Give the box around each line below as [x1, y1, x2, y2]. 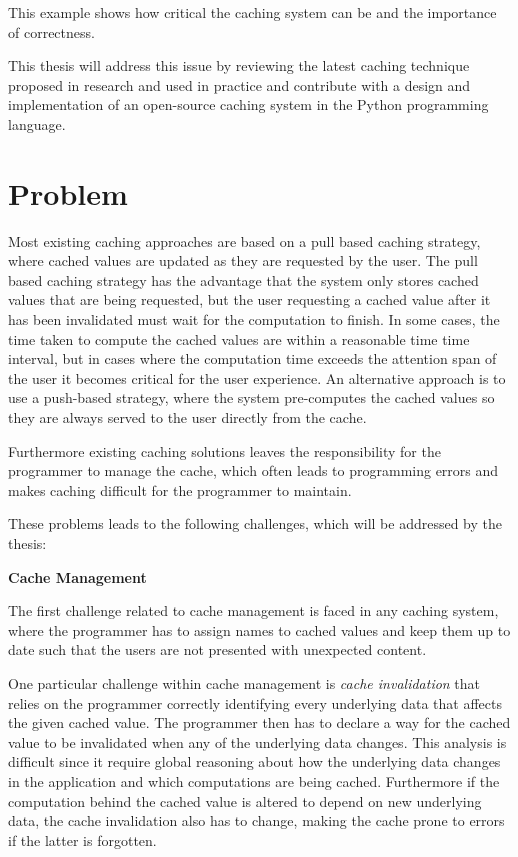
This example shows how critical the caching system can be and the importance [8, 2, 497, 22]
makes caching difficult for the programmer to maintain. [8, 479, 352, 500]
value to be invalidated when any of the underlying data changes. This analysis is [8, 731, 507, 752]
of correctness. [8, 21, 95, 42]
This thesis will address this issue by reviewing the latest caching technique [8, 55, 470, 76]
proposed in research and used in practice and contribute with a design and [8, 74, 471, 95]
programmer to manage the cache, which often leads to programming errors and [8, 460, 499, 481]
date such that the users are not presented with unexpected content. [8, 639, 427, 660]
